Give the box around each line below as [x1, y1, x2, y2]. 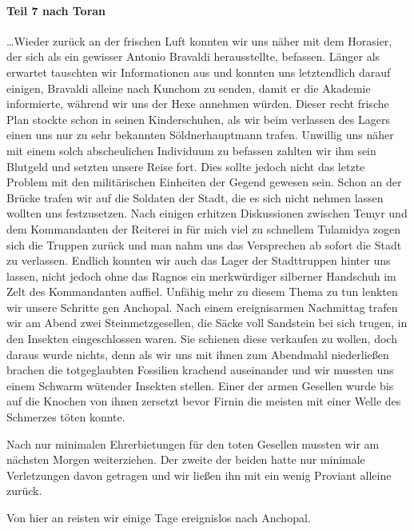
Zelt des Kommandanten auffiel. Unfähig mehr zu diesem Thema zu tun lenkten [6, 283, 398, 300]
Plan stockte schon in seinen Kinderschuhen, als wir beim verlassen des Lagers [6, 110, 390, 127]
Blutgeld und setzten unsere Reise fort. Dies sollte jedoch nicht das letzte [6, 158, 365, 174]
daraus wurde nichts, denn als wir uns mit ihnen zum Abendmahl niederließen [6, 345, 389, 362]
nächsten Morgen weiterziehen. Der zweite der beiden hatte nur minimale [6, 451, 365, 468]
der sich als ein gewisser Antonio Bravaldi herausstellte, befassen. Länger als [6, 48, 380, 65]
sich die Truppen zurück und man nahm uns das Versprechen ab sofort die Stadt [6, 236, 402, 253]
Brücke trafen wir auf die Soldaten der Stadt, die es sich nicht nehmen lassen [6, 189, 384, 206]
